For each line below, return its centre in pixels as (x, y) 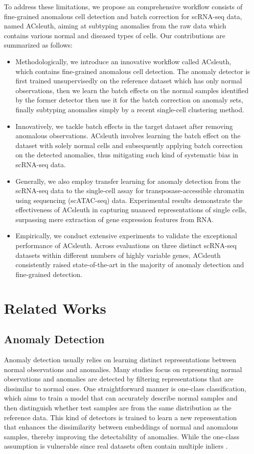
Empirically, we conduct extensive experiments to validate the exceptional (126, 236)
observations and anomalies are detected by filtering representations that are (119, 379)
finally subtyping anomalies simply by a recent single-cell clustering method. (130, 109)
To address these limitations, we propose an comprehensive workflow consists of (123, 6)
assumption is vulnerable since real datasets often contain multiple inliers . (116, 446)
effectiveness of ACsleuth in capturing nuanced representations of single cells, (131, 210)
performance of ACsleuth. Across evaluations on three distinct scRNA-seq (126, 245)
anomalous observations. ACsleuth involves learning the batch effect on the (128, 136)
